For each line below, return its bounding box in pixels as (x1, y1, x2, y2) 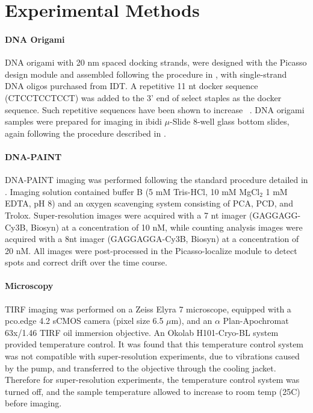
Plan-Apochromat (223, 314, 289, 327)
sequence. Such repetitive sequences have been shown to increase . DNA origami (5, 103, 305, 116)
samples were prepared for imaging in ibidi (5, 115, 162, 128)
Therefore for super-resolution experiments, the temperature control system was (5, 373, 300, 386)
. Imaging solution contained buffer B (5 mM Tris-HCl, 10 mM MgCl (5, 185, 260, 197)
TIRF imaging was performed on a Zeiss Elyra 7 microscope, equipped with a (5, 302, 291, 315)
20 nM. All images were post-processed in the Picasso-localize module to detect (5, 244, 297, 256)
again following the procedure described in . (5, 126, 166, 139)
